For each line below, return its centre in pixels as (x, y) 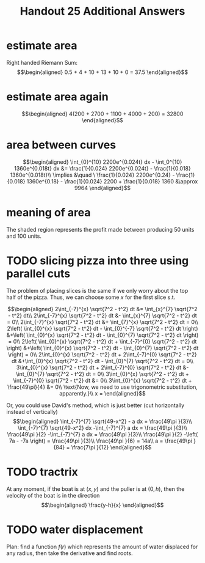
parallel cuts (38, 274)
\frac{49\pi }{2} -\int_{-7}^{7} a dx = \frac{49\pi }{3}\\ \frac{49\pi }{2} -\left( (103, 434)
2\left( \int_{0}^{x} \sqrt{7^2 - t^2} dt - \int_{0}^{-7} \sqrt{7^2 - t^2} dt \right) (103, 328)
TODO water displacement (75, 529)
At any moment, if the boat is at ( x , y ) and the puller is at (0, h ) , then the (95, 489)
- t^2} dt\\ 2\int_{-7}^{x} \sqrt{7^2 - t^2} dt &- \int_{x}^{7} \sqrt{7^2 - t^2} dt (103, 315)
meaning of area (49, 213)
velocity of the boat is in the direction (53, 495)
